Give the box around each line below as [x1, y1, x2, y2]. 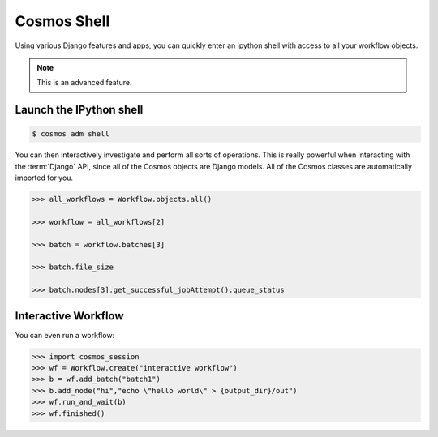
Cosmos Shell [15, 12, 110, 30]
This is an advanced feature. [36, 78, 132, 88]
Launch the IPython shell [15, 103, 144, 117]
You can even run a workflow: [15, 330, 115, 340]
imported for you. [15, 173, 73, 182]
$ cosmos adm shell [32, 130, 109, 139]
